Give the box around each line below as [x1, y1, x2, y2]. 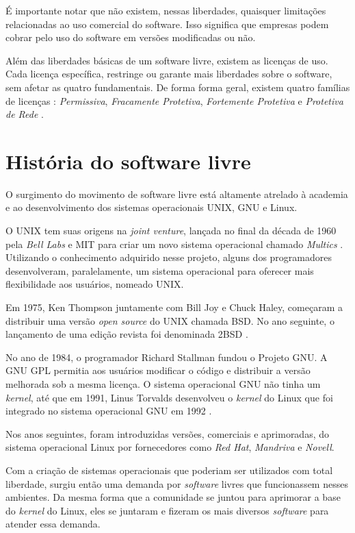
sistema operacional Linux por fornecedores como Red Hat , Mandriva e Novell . [5, 440, 334, 454]
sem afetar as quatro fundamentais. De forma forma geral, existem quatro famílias [5, 79, 350, 94]
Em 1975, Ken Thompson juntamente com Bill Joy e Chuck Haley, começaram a [5, 300, 343, 314]
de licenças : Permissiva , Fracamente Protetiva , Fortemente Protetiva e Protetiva [5, 93, 343, 108]
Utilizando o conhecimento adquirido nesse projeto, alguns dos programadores [5, 250, 332, 264]
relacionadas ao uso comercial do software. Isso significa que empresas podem [5, 16, 329, 31]
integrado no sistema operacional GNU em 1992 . [5, 404, 212, 418]
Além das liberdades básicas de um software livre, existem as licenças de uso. [5, 53, 328, 67]
